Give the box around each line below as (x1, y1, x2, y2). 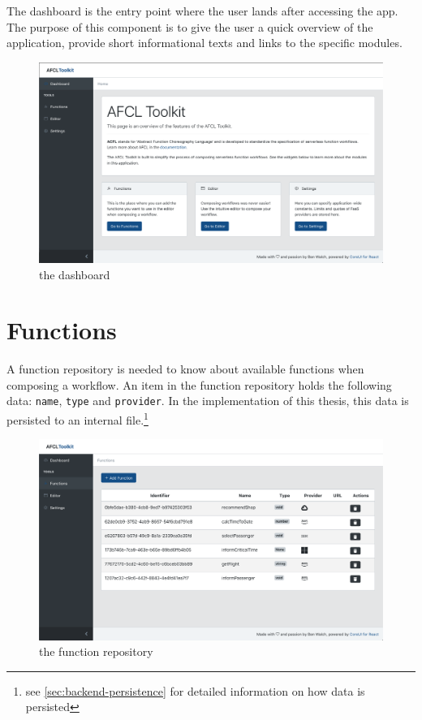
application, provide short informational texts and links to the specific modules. (6, 34, 403, 51)
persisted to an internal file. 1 (6, 409, 149, 428)
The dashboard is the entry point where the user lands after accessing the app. (6, 2, 398, 19)
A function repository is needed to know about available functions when (6, 360, 364, 377)
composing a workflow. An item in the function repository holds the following (6, 376, 392, 393)
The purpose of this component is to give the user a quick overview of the (6, 18, 373, 35)
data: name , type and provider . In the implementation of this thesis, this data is (6, 392, 409, 409)
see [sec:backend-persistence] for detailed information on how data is (25, 682, 365, 699)
